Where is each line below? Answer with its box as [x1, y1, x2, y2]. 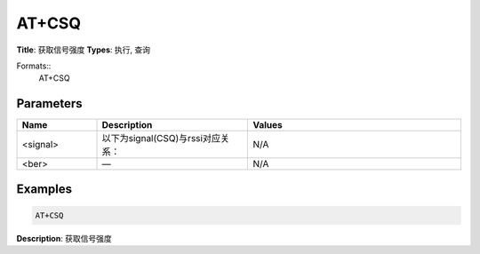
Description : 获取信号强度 [16, 233, 113, 243]
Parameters [16, 96, 83, 111]
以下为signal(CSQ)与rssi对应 [101, 132, 221, 145]
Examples [16, 181, 73, 196]
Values [252, 119, 284, 131]
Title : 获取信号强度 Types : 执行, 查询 [16, 44, 151, 55]
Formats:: [16, 60, 52, 71]
